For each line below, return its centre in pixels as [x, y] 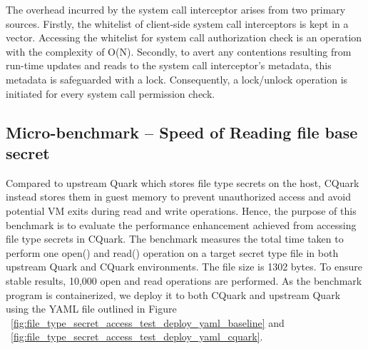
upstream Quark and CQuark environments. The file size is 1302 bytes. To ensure [184, 267]
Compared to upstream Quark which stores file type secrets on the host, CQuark [183, 182]
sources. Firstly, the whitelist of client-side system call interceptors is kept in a [177, 23]
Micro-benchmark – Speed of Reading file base [182, 132]
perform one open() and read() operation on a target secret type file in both [172, 252]
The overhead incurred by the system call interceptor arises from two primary [176, 9]
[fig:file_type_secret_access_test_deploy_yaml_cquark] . [137, 337]
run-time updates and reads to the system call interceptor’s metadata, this [169, 65]
